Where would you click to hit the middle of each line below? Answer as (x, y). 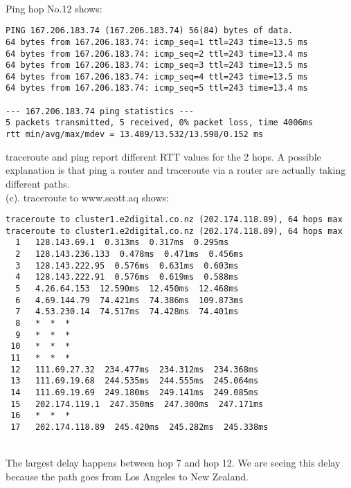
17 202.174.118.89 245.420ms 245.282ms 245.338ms (139, 427)
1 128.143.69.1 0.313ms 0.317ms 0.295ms (122, 243)
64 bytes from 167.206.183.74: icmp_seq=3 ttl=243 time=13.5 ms (157, 65)
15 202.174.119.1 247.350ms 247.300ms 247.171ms (137, 404)
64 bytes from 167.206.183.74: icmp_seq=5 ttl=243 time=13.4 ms (157, 88)
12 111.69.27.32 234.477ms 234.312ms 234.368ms (135, 369)
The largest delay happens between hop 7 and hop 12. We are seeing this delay (173, 463)
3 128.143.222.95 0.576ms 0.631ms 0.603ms (127, 265)
